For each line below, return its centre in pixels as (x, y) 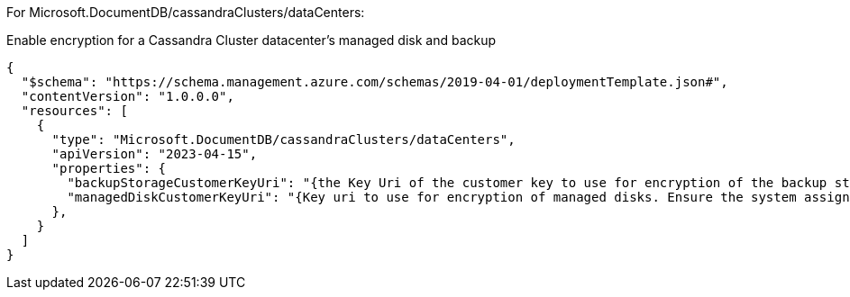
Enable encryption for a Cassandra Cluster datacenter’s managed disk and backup (251, 40)
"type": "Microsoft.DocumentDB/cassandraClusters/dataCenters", (283, 139)
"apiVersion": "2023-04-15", (155, 154)
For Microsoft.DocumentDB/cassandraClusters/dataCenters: (186, 12)
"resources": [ (74, 111)
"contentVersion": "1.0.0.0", (128, 96)
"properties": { (109, 168)
